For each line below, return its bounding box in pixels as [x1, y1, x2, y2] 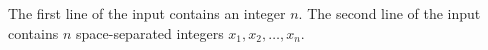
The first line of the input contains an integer [8, 3, 286, 23]
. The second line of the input [298, 3, 481, 23]
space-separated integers [75, 22, 224, 43]
